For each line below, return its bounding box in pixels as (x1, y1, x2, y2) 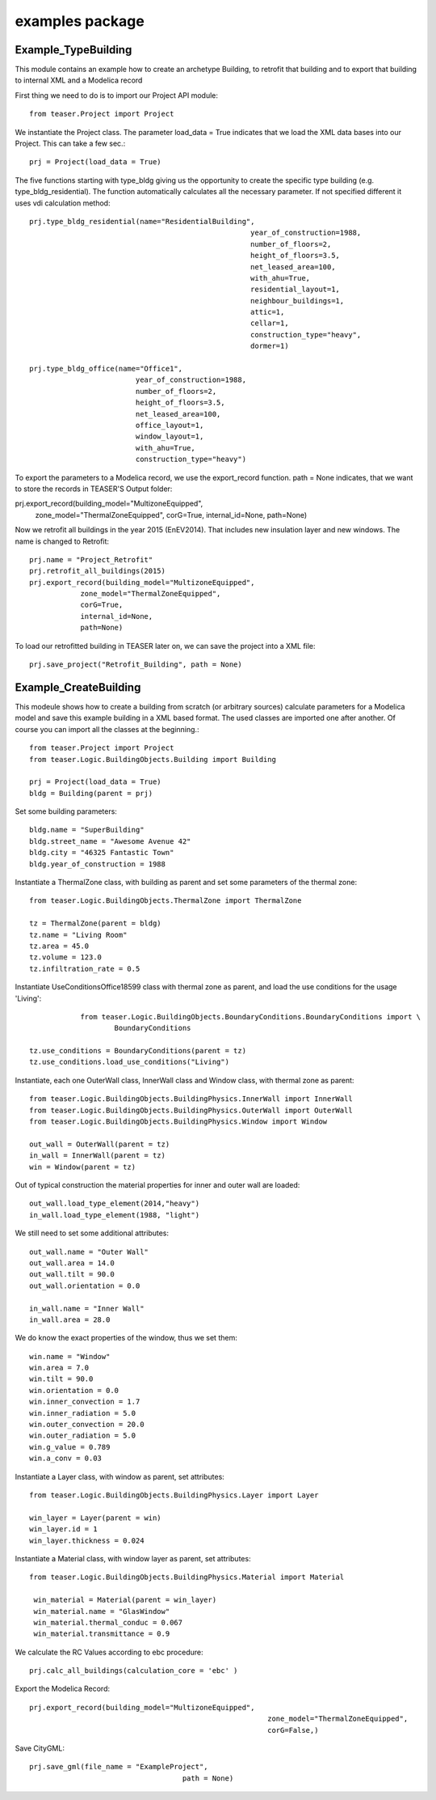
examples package (15, 12, 145, 30)
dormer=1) (250, 341, 290, 351)
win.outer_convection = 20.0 (29, 1420, 145, 1429)
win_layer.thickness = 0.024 (29, 1535, 145, 1545)
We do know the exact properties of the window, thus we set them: (15, 1333, 237, 1343)
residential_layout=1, (250, 285, 341, 294)
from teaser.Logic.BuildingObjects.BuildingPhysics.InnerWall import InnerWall (29, 1095, 353, 1103)
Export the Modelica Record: (15, 1684, 111, 1694)
